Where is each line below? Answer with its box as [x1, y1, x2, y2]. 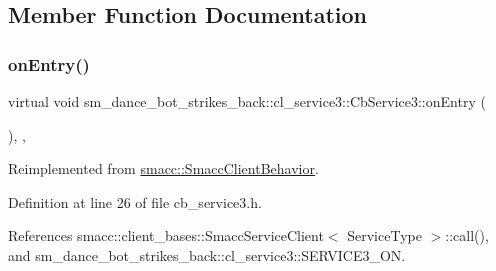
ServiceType [347, 225, 422, 246]
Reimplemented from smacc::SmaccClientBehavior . [8, 158, 319, 179]
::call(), [445, 225, 489, 246]
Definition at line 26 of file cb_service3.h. [8, 191, 262, 212]
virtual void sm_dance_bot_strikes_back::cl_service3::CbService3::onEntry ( [8, 91, 486, 111]
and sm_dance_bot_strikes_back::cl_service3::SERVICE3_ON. [8, 244, 406, 265]
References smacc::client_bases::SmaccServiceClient [8, 225, 324, 246]
